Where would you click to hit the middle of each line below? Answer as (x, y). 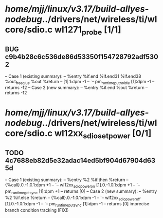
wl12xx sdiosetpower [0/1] (103, 134)
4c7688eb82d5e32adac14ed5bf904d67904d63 (80, 160)
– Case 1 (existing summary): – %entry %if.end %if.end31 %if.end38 (73, 76)
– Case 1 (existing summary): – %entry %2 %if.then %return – (67, 180)
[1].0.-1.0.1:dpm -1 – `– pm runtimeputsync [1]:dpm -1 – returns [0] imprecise (77, 204)
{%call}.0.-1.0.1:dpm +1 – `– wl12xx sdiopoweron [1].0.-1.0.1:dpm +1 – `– (72, 185)
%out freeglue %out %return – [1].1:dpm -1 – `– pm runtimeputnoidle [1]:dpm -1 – (80, 82)
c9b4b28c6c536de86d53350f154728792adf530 (82, 57)
